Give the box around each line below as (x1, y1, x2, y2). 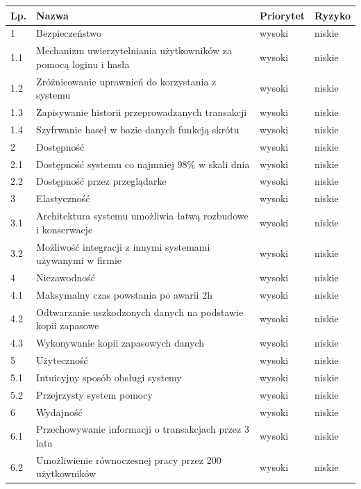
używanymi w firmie (36, 253, 122, 267)
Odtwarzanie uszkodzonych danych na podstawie (36, 304, 244, 319)
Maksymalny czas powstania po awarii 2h (36, 287, 212, 301)
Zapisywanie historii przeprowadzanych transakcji (36, 105, 247, 119)
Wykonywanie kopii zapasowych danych (36, 335, 205, 350)
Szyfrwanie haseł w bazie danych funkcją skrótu (36, 122, 240, 136)
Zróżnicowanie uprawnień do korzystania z (36, 74, 217, 88)
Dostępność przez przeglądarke (36, 174, 167, 188)
